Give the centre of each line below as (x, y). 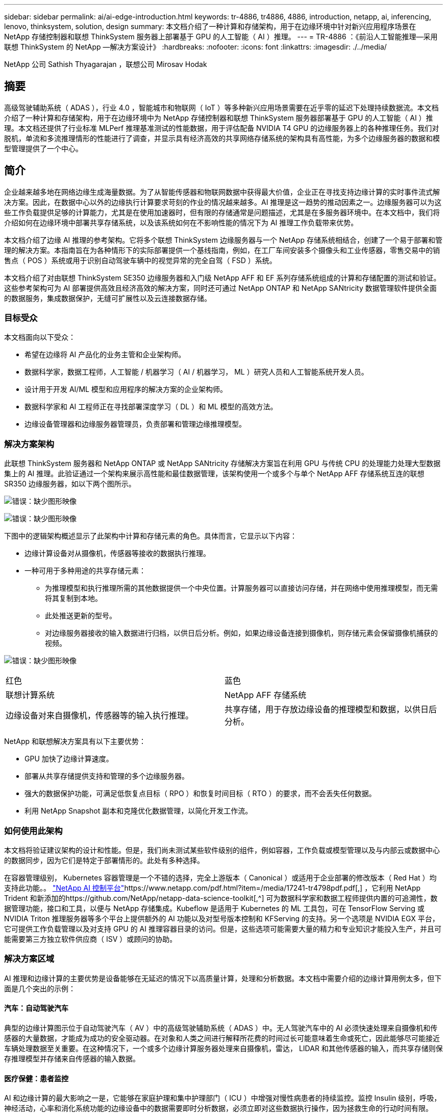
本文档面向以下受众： (40, 337)
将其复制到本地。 (73, 598)
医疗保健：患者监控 (36, 1078)
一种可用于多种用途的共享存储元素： (85, 571)
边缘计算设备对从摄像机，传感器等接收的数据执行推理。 (117, 553)
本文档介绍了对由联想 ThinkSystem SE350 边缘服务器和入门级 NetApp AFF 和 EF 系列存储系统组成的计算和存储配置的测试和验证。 (222, 277)
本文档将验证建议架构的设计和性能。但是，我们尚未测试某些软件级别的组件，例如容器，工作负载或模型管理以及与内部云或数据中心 (222, 850)
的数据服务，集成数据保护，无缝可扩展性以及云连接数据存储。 (108, 298)
